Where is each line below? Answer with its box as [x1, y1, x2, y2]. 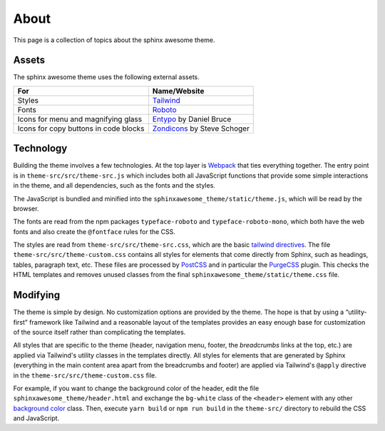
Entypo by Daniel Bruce [152, 114, 232, 124]
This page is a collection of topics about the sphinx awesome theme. [13, 36, 215, 44]
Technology [13, 143, 68, 155]
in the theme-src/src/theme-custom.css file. [13, 371, 157, 380]
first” [13, 318, 28, 326]
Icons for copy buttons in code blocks [17, 123, 145, 133]
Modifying [13, 289, 61, 301]
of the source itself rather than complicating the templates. [13, 328, 186, 336]
